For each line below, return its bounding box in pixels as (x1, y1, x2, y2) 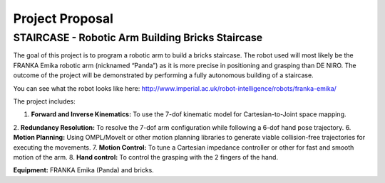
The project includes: (13, 96, 76, 106)
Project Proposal (13, 11, 114, 26)
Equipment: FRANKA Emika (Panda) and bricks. (13, 166, 155, 174)
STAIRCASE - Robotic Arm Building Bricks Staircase (13, 31, 263, 44)
